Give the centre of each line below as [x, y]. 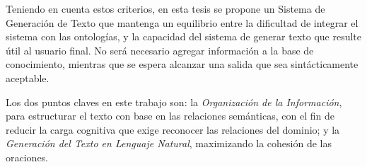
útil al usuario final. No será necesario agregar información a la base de [160, 50]
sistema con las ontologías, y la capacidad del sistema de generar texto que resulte [184, 36]
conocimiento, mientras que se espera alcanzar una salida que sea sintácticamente [182, 64]
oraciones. [27, 157]
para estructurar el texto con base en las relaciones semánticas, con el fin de [170, 116]
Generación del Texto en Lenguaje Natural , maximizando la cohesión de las [169, 143]
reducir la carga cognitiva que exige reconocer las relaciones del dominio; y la [173, 129]
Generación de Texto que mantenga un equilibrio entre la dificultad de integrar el [182, 22]
